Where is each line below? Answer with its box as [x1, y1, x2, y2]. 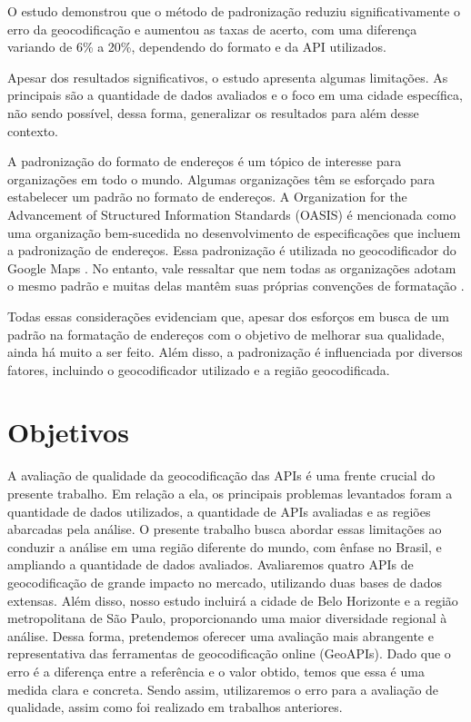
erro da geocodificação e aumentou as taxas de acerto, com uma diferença [7, 19, 417, 38]
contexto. [7, 121, 58, 140]
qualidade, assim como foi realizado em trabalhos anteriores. [7, 697, 343, 717]
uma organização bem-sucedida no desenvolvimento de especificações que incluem [7, 223, 461, 242]
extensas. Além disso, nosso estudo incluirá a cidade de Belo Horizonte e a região [7, 590, 458, 609]
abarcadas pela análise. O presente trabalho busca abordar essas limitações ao [7, 519, 442, 539]
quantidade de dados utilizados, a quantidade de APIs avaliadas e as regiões [7, 501, 431, 520]
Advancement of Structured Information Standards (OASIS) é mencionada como [7, 204, 456, 223]
